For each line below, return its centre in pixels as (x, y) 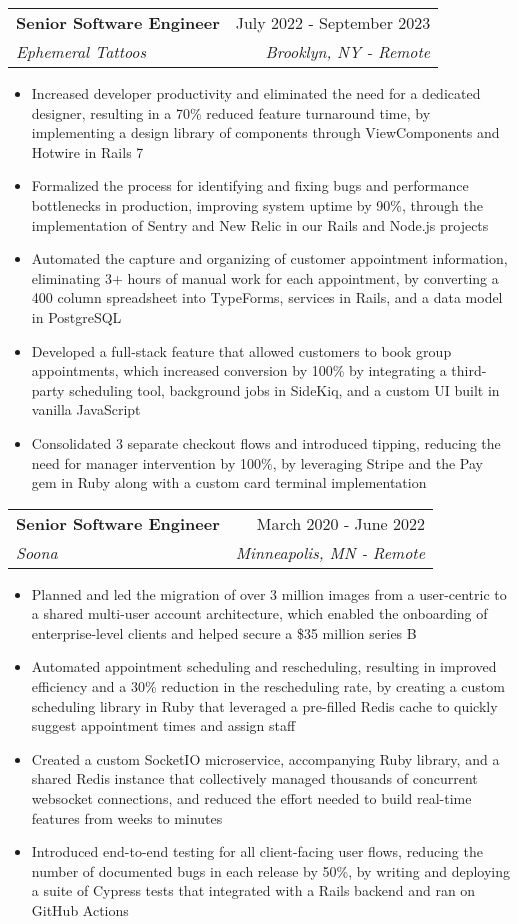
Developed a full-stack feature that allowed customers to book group (241, 350)
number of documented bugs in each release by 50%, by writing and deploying (271, 870)
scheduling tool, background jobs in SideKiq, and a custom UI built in (284, 389)
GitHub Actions (80, 910)
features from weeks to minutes (127, 817)
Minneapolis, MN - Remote (330, 552)
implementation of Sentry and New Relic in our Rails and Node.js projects (260, 224)
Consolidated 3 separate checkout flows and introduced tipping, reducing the (266, 442)
